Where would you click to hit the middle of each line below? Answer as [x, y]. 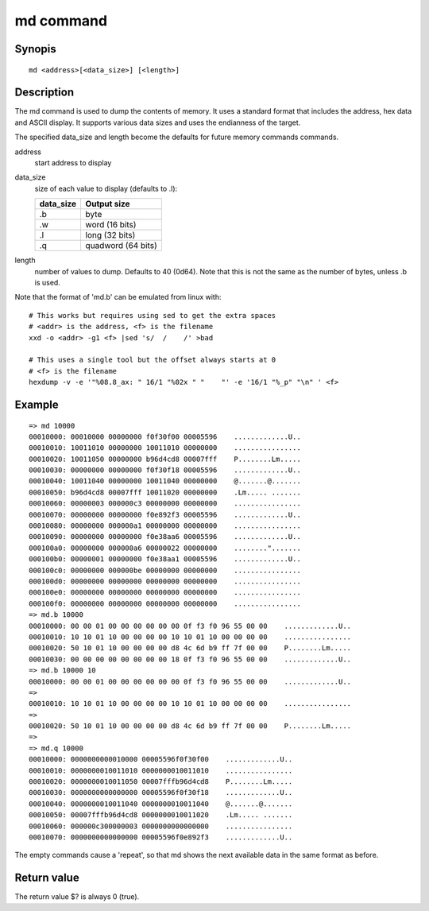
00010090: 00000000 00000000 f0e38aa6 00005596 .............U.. [165, 537]
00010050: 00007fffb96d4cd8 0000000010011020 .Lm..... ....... [161, 815]
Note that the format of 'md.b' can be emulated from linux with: [118, 297]
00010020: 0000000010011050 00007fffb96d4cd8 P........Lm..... [161, 782]
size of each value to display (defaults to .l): [106, 188]
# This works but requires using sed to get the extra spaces [153, 315]
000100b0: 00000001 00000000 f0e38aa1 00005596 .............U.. [165, 559]
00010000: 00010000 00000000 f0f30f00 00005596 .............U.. [165, 436]
